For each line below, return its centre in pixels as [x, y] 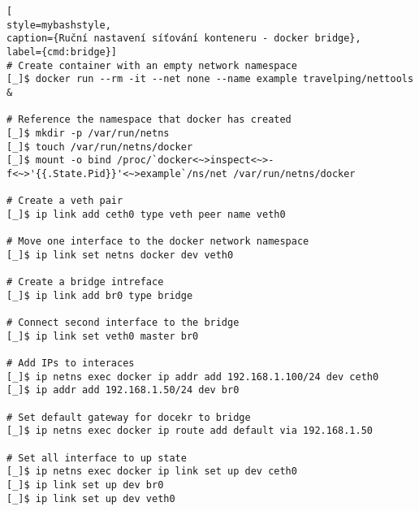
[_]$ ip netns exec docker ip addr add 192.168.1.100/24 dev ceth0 [193, 377]
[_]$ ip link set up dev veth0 [91, 498]
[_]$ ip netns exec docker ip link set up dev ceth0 [152, 472]
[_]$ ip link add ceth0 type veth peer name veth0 [146, 214]
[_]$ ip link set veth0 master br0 [103, 336]
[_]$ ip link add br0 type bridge [100, 295]
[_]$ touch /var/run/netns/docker [100, 147]
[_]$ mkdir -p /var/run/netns [88, 133]
